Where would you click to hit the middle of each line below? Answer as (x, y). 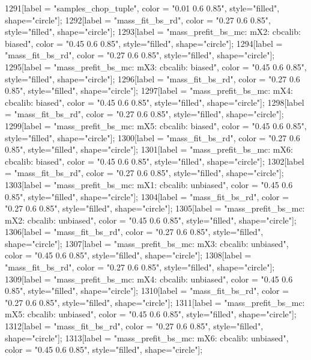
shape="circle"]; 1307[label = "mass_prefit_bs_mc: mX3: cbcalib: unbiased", (147, 243)
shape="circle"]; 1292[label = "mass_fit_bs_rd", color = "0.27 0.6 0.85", (138, 20)
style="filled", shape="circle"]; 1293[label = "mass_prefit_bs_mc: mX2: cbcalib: (153, 32)
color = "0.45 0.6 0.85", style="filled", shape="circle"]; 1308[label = (128, 255)
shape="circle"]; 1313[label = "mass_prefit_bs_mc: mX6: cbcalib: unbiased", (147, 337)
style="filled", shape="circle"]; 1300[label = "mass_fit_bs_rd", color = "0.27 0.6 (152, 137)
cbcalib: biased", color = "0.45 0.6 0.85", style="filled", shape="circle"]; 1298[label (155, 102)
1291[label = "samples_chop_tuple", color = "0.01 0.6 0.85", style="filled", (142, 8)
